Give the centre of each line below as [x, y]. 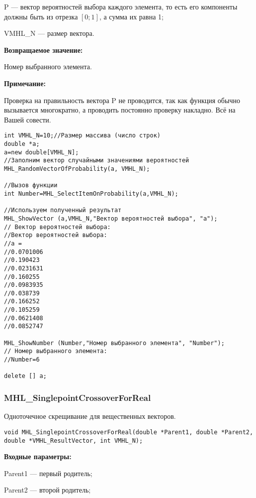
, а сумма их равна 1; [131, 16]
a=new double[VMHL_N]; [42, 152]
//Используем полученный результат [63, 210]
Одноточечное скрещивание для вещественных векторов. [90, 416]
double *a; [22, 144]
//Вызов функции [31, 186]
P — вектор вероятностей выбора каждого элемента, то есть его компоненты [121, 6]
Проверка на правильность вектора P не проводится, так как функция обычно [122, 100]
